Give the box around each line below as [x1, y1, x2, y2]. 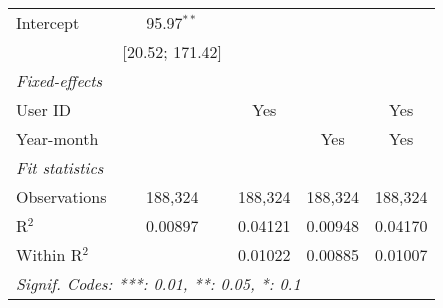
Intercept [16, 11, 80, 34]
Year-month [16, 127, 99, 150]
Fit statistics [16, 156, 104, 179]
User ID [16, 98, 72, 121]
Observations [16, 185, 107, 208]
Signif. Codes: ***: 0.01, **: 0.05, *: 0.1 [16, 272, 301, 295]
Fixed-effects [16, 69, 103, 92]
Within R [16, 243, 83, 266]
